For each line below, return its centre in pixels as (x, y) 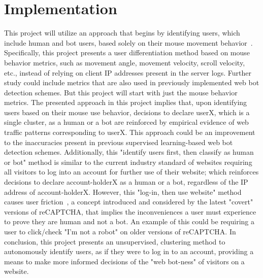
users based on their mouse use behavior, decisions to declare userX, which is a (127, 112)
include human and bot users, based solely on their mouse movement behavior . (128, 42)
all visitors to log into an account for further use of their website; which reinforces (131, 172)
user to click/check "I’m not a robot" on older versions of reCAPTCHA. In (120, 231)
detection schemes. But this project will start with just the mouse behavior (121, 92)
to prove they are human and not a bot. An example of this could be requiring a (129, 221)
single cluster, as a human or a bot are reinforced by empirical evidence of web (126, 122)
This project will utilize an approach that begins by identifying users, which (122, 33)
